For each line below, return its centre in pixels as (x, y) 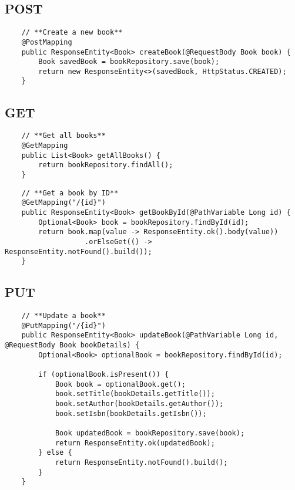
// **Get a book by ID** (70, 193)
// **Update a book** (63, 316)
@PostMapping (47, 42)
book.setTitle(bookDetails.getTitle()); (135, 394)
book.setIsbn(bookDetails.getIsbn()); (131, 413)
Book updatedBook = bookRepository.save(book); (150, 433)
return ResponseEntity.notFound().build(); (141, 462)
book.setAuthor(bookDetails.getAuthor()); (139, 403)
